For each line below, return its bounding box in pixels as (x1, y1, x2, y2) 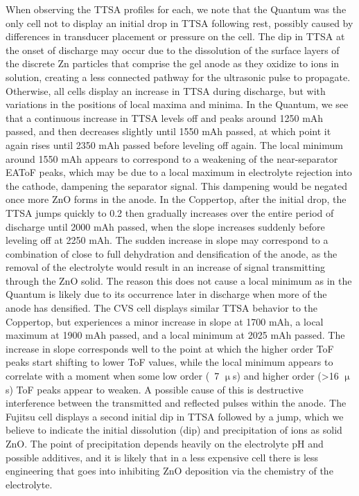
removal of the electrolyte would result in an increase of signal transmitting (6, 260, 325, 274)
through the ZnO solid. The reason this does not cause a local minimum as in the (6, 273, 352, 287)
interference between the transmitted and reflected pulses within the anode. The (6, 396, 347, 410)
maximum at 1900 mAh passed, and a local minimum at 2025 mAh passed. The (6, 328, 345, 342)
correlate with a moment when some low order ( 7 (6, 369, 220, 383)
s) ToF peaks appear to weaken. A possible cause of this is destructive (6, 382, 304, 396)
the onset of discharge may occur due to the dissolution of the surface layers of (6, 42, 340, 57)
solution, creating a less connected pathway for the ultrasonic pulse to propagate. (6, 69, 351, 84)
